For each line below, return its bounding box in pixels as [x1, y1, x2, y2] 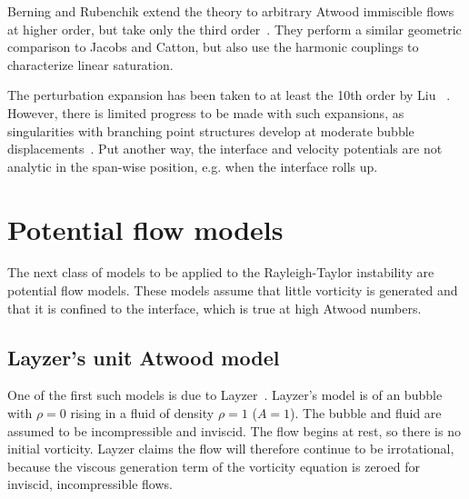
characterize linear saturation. [7, 55, 174, 74]
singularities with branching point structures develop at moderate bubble [7, 121, 414, 140]
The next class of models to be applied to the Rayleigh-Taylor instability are [7, 263, 434, 282]
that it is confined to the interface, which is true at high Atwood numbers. [7, 298, 422, 317]
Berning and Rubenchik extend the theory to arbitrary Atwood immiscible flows [7, 2, 454, 20]
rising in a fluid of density [70, 404, 215, 423]
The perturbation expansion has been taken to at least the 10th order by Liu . [7, 85, 451, 105]
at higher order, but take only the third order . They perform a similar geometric [7, 19, 462, 38]
